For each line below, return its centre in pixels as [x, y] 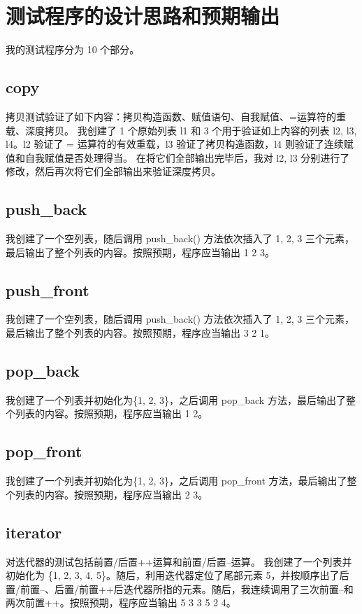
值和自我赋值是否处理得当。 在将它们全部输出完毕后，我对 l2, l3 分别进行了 [178, 157]
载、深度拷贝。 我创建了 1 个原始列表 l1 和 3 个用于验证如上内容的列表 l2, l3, [181, 130]
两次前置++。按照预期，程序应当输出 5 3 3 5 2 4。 [121, 602]
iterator [34, 532]
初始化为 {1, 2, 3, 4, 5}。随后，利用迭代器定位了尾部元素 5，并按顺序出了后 [178, 575]
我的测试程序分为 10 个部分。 [73, 49]
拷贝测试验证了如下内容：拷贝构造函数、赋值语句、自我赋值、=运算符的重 [176, 116]
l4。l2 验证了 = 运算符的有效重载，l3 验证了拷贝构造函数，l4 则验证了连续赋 [180, 144]
